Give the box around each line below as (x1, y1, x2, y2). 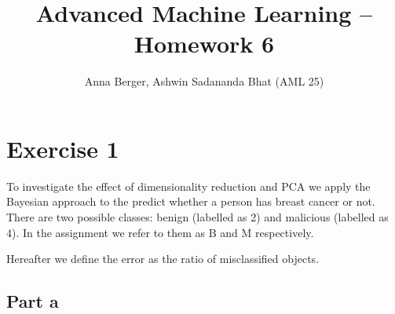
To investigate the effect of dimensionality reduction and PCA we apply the (6, 177, 371, 194)
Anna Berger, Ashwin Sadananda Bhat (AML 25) (84, 73, 324, 89)
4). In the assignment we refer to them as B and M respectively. (6, 224, 314, 240)
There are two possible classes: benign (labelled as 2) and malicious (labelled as (6, 209, 389, 225)
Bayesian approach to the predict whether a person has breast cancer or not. (6, 193, 375, 210)
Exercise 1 (6, 132, 119, 164)
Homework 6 (133, 27, 275, 60)
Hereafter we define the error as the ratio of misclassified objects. (6, 250, 320, 267)
